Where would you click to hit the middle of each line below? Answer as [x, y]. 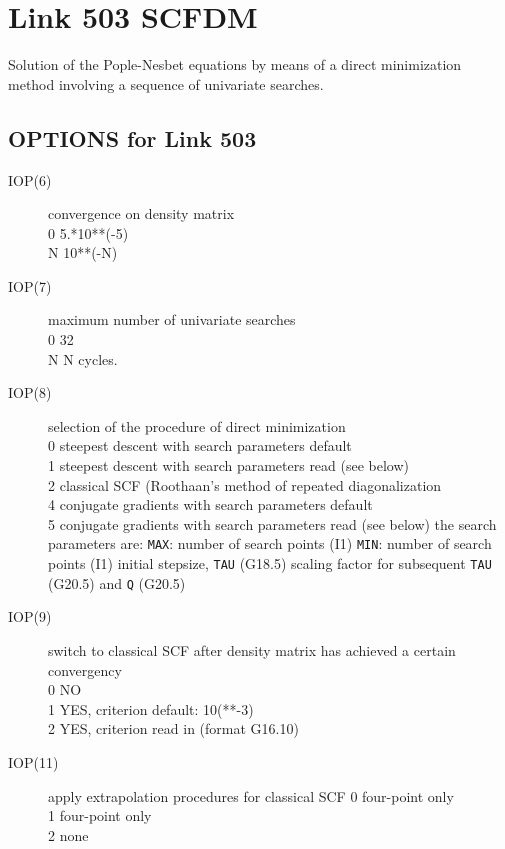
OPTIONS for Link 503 [132, 137]
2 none [68, 834]
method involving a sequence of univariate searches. [166, 83]
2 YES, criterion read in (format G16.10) [173, 728]
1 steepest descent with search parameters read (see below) [229, 465]
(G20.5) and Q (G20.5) [117, 582]
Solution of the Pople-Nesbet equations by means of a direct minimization [235, 64]
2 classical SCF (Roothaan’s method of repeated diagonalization [245, 484]
